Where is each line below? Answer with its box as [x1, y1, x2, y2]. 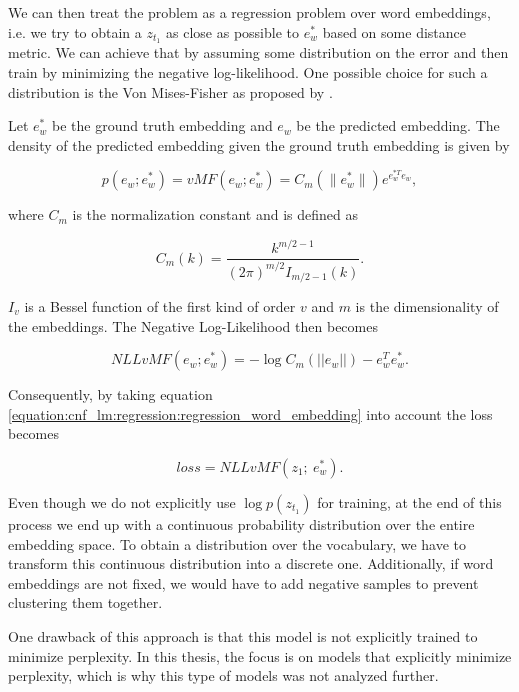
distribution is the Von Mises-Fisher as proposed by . [8, 81, 333, 102]
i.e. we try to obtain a [8, 21, 142, 42]
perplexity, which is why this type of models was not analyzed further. [8, 665, 439, 686]
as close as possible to [166, 21, 299, 42]
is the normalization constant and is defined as [72, 204, 358, 225]
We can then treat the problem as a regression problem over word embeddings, [8, 2, 491, 22]
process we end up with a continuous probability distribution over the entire [8, 513, 475, 534]
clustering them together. [8, 592, 163, 613]
